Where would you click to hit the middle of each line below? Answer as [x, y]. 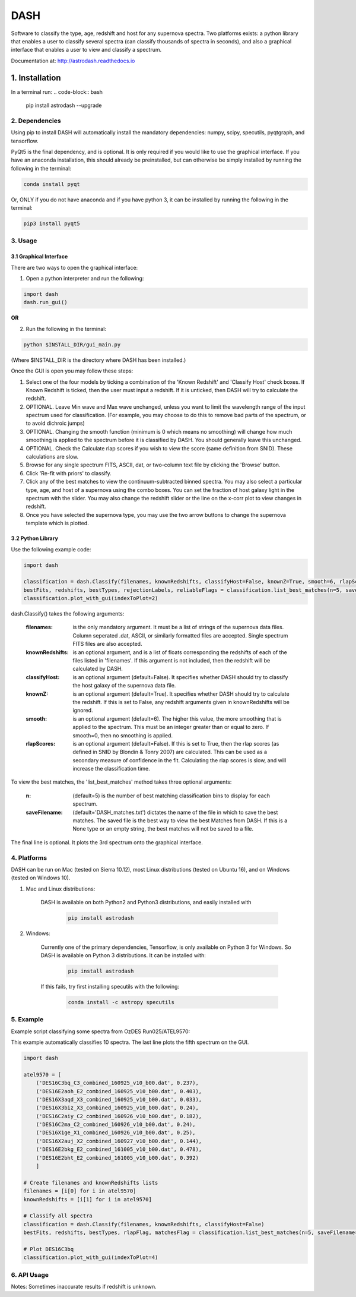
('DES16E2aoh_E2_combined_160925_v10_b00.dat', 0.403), [119, 1091]
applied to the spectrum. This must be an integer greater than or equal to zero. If [171, 727]
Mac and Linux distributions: [61, 889]
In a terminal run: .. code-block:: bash [57, 91]
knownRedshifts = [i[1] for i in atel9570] [88, 1199]
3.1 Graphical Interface [39, 257]
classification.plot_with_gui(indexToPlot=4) [91, 1257]
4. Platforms [29, 857]
